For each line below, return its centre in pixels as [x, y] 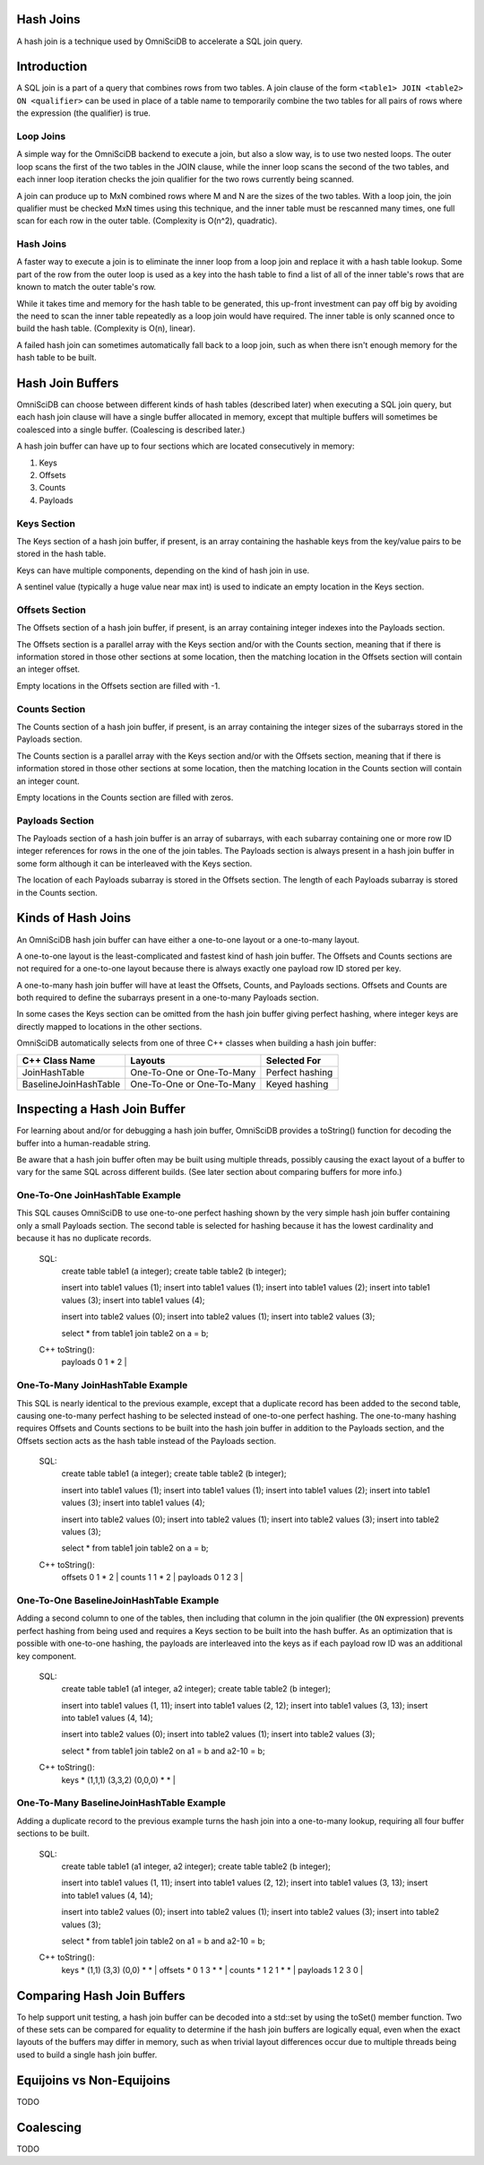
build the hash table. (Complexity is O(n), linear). [106, 328]
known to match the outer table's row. [86, 287]
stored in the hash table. [61, 554]
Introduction [52, 67]
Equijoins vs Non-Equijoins [93, 2080]
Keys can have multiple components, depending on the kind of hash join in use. [163, 570]
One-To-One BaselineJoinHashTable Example [118, 1600]
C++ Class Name [59, 1060]
